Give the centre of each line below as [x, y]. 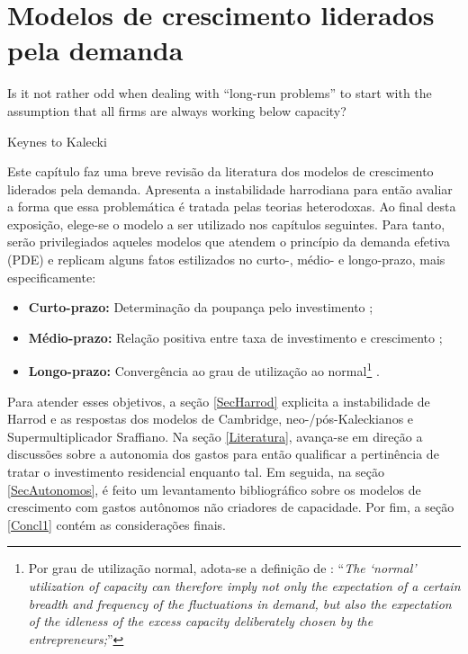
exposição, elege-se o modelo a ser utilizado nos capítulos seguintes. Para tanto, [226, 224]
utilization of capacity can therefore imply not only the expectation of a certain [244, 586]
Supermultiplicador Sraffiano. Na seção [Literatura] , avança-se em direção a [215, 436]
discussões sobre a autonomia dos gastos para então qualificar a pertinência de [223, 454]
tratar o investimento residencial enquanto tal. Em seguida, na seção [196, 472]
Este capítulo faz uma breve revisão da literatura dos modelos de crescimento [220, 171]
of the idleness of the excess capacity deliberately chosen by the [201, 621]
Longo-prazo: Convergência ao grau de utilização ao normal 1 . [204, 370]
